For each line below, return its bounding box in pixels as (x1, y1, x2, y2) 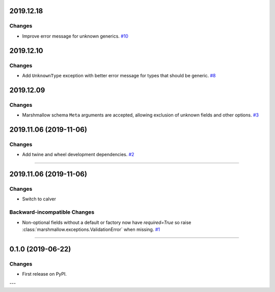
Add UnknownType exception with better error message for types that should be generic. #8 (22, 72, 216, 78)
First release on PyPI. (22, 271, 67, 277)
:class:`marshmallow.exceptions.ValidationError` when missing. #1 (22, 226, 160, 232)
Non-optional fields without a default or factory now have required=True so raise (22, 219, 191, 225)
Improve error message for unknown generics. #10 (22, 33, 128, 39)
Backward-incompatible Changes (9, 209, 95, 216)
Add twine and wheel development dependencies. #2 (22, 152, 134, 158)
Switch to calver (22, 196, 56, 202)
